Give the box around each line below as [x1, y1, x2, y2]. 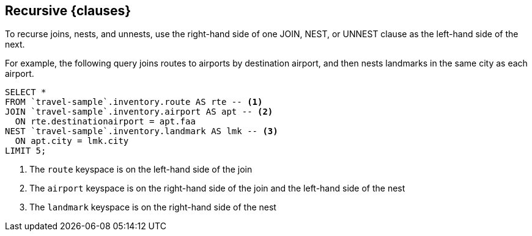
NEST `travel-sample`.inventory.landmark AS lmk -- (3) [5, 126, 278, 137]
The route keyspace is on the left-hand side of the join [29, 164, 253, 175]
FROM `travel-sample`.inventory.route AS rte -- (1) [5, 97, 263, 107]
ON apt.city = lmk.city [15, 136, 129, 146]
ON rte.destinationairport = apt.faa [15, 116, 196, 127]
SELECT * [5, 87, 46, 98]
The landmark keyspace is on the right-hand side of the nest [29, 202, 276, 213]
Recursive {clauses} [5, 3, 131, 18]
